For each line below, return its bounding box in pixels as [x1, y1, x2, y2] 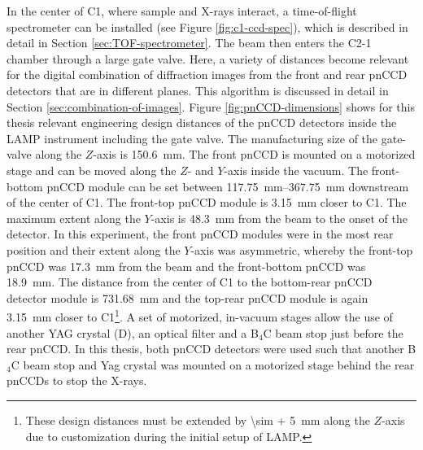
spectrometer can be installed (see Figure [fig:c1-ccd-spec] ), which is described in [7, 18, 408, 35]
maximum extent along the [7, 209, 141, 226]
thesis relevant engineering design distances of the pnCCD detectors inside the [7, 114, 397, 131]
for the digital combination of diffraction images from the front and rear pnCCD [7, 66, 408, 83]
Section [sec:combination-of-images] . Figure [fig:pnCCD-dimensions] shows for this [7, 98, 415, 115]
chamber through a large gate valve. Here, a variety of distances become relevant [7, 50, 409, 67]
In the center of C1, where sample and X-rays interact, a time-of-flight [7, 2, 357, 19]
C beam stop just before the [263, 324, 403, 341]
